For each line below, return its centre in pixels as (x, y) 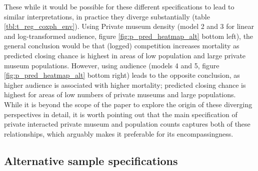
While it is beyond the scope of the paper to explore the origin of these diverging (128, 104)
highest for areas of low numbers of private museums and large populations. (120, 94)
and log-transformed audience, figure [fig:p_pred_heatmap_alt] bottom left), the (129, 36)
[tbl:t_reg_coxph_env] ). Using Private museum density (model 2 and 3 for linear (129, 26)
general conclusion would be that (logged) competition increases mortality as (122, 46)
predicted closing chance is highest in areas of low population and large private (125, 55)
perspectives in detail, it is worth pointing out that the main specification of (121, 114)
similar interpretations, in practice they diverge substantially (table (107, 16)
